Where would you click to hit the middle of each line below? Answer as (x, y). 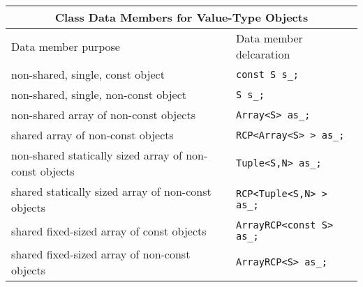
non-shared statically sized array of (97, 155)
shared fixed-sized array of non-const (101, 254)
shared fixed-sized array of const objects (109, 231)
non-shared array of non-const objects (103, 115)
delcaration (263, 54)
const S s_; (267, 74)
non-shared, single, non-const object (99, 94)
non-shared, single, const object (88, 74)
